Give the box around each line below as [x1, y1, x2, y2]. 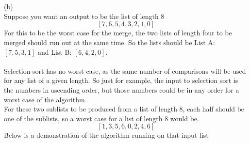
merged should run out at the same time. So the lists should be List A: [4, 37, 215, 47]
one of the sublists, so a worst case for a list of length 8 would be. [4, 113, 199, 123]
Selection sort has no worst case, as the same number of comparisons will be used [4, 65, 246, 76]
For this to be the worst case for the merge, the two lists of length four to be [4, 28, 232, 38]
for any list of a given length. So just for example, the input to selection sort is [4, 75, 238, 85]
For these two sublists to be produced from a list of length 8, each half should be [4, 104, 245, 114]
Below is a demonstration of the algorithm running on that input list [4, 130, 209, 140]
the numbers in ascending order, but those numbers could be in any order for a [4, 84, 239, 95]
